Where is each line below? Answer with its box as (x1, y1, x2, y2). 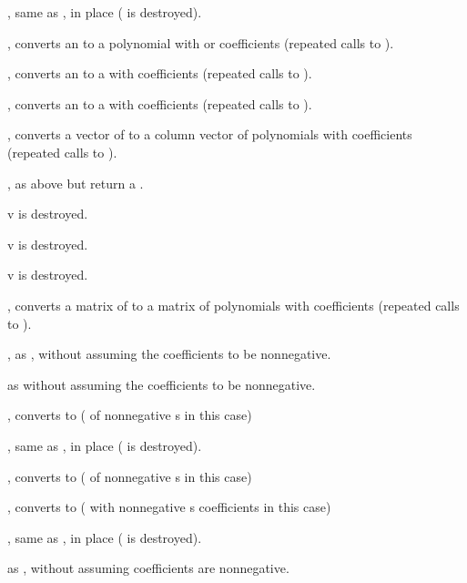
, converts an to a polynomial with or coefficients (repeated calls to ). (7, 33, 394, 52)
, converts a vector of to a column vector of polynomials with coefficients (7, 125, 412, 144)
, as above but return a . (7, 173, 144, 192)
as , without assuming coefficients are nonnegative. (7, 558, 289, 578)
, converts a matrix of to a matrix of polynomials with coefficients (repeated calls (7, 295, 460, 314)
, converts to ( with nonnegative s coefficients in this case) (7, 497, 331, 517)
